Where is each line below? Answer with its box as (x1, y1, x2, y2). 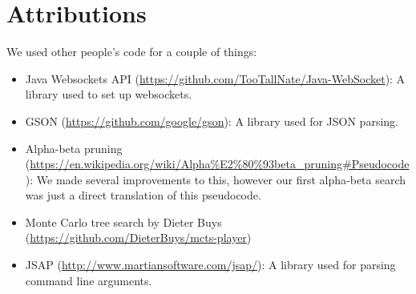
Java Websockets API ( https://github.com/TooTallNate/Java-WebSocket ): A (25, 70, 406, 87)
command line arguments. (25, 272, 152, 288)
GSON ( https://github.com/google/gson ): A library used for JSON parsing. (25, 112, 398, 129)
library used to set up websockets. (25, 86, 192, 103)
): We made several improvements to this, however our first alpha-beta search (25, 171, 406, 187)
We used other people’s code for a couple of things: (6, 43, 257, 60)
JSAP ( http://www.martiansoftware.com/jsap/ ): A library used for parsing (25, 256, 396, 273)
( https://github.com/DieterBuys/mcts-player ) (25, 229, 252, 246)
